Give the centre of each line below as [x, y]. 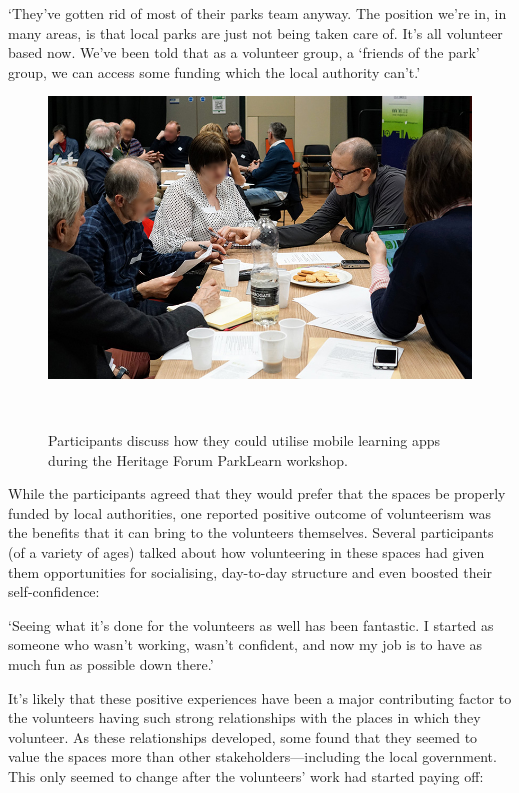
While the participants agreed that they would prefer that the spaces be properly [257, 493]
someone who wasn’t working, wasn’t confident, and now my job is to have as [245, 644]
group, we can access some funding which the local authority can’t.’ [214, 71]
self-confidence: [54, 591]
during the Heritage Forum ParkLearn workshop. [198, 459]
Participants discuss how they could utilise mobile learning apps [244, 440]
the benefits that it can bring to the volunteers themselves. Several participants [251, 532]
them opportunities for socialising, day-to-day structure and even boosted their [250, 571]
